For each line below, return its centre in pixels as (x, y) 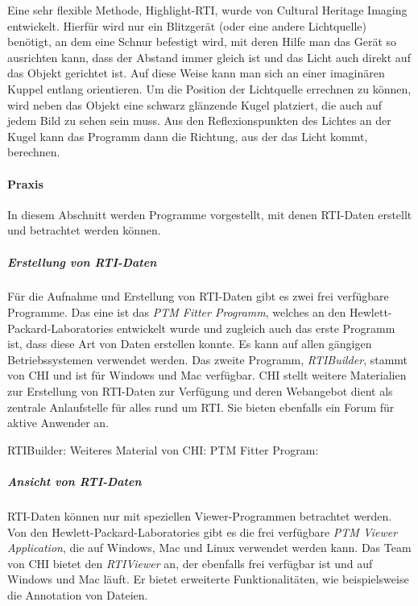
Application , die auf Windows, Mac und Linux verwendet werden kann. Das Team (209, 548)
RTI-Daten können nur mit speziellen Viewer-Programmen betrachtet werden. (200, 515)
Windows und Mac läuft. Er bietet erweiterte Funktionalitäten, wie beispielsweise (208, 579)
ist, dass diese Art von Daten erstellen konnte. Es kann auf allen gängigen (190, 344)
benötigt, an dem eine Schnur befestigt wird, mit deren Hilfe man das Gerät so (202, 42)
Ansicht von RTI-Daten (74, 481)
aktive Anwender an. (58, 423)
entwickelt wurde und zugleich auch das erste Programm (256, 328)
